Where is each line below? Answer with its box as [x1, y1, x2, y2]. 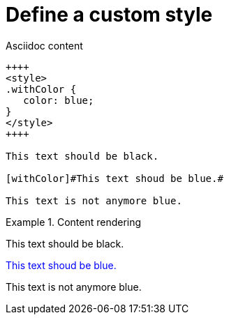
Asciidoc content [6, 39, 83, 52]
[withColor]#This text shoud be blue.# [6, 172, 223, 184]
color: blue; [23, 94, 94, 106]
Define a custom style [6, 3, 213, 26]
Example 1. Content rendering [6, 215, 142, 228]
